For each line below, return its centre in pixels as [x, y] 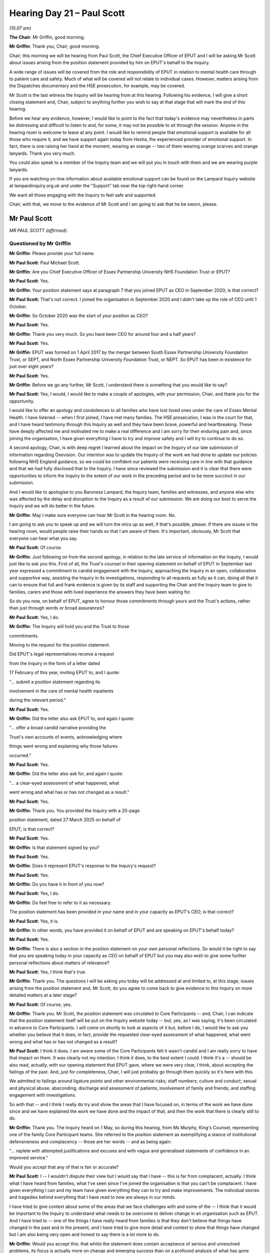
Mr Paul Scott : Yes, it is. [34, 921]
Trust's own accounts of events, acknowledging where [66, 737]
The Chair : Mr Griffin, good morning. [47, 37]
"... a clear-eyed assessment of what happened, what [64, 783]
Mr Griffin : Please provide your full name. [52, 254]
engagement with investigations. [43, 1095]
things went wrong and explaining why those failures [63, 746]
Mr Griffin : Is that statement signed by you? [54, 848]
